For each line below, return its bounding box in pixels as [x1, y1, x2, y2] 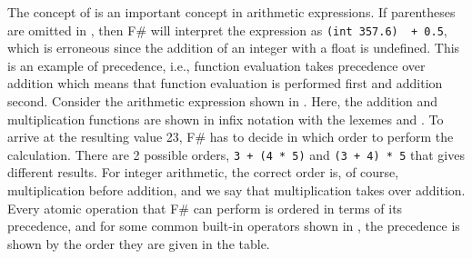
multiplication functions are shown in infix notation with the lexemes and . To [7, 109, 444, 128]
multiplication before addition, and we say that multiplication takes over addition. [7, 181, 466, 200]
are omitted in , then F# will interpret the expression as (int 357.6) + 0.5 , [7, 20, 447, 39]
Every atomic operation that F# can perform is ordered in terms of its [7, 198, 403, 217]
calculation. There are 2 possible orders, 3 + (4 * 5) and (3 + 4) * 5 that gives [7, 144, 465, 164]
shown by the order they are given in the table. [7, 234, 270, 253]
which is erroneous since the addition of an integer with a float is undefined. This [7, 38, 460, 57]
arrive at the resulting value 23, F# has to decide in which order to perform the [7, 127, 454, 146]
